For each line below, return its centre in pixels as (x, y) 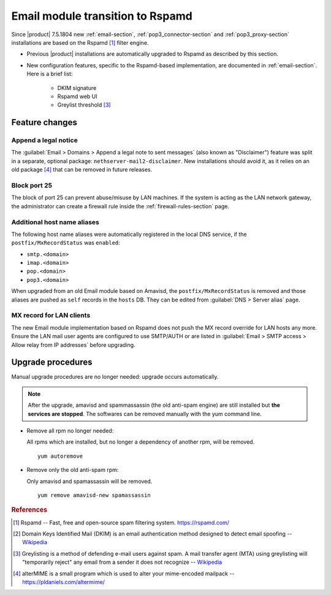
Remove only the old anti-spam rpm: (73, 470)
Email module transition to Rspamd (102, 16)
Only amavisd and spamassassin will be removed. (89, 481)
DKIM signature (77, 88)
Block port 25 (32, 185)
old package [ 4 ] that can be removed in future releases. (82, 170)
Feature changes (44, 123)
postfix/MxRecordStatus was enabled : (66, 243)
